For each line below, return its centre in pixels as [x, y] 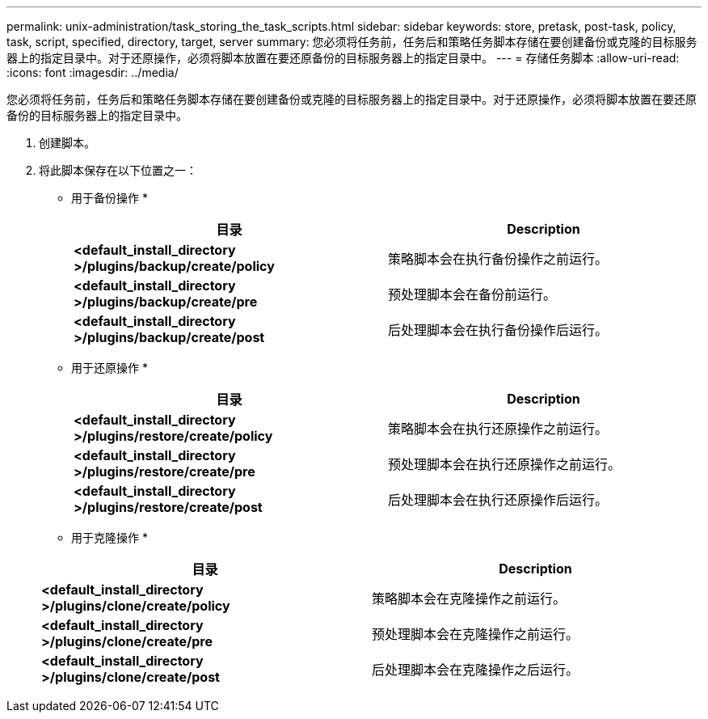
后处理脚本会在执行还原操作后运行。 [498, 500]
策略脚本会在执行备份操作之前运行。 [498, 259]
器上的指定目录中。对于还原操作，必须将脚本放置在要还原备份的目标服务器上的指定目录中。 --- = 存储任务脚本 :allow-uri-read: [343, 58]
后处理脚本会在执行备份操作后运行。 [498, 330]
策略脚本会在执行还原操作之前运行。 [498, 429]
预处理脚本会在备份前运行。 [472, 294]
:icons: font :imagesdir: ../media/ [93, 72]
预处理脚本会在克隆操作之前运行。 [476, 634]
